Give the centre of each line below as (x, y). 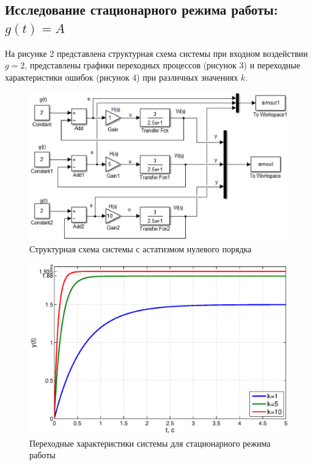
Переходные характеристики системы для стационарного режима (150, 443)
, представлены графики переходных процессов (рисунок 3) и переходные (162, 65)
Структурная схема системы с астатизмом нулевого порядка (141, 248)
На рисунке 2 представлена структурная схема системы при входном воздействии (156, 53)
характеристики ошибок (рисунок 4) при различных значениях (122, 77)
